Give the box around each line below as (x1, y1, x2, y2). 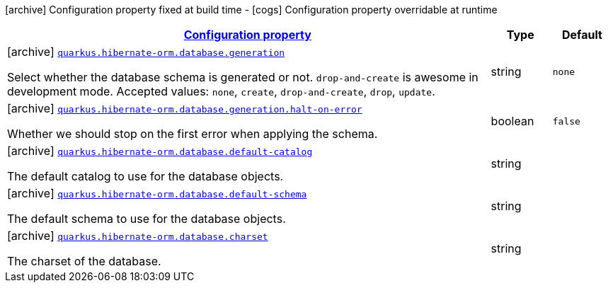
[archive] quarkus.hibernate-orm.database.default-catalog (7, 144, 313, 158)
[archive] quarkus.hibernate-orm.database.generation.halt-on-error (7, 101, 362, 115)
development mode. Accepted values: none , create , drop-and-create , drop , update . (7, 84, 435, 98)
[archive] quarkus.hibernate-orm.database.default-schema (7, 186, 307, 200)
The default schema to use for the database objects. (7, 212, 286, 226)
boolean (491, 114, 534, 128)
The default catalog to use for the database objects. (7, 169, 284, 183)
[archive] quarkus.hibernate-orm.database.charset (7, 229, 268, 243)
